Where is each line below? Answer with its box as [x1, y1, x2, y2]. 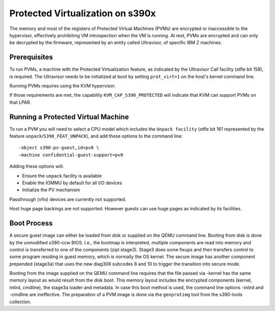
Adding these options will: [9, 163, 64, 169]
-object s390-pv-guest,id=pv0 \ [18, 145, 99, 151]
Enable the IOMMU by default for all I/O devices [22, 180, 122, 186]
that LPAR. [9, 99, 32, 105]
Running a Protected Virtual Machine [9, 112, 129, 121]
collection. [9, 298, 32, 305]
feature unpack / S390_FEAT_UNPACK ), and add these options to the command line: [9, 133, 183, 139]
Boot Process [9, 219, 53, 228]
